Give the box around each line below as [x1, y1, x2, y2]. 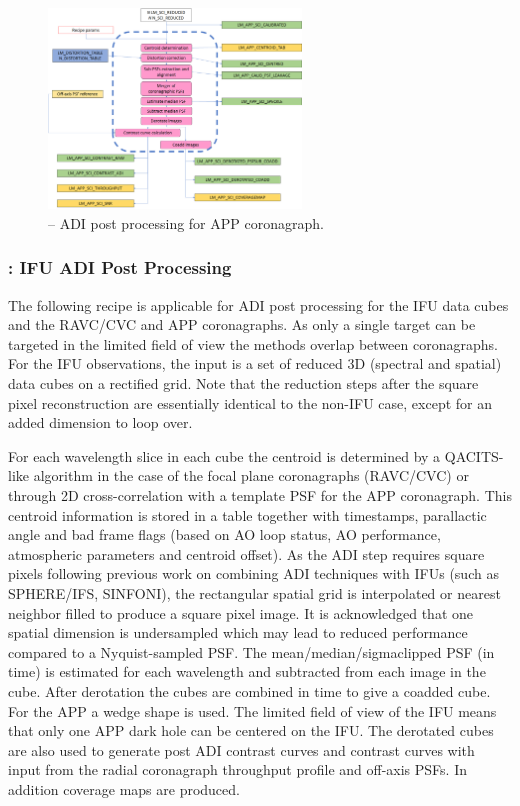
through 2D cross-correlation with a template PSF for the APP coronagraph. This [8, 484, 512, 505]
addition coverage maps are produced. [8, 778, 240, 799]
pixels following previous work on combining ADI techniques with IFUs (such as [8, 563, 499, 584]
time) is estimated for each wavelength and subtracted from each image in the [8, 661, 486, 682]
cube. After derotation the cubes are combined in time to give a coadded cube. [8, 680, 491, 701]
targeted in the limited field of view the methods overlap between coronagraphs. [8, 333, 498, 354]
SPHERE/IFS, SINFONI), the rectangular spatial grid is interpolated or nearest [8, 582, 501, 603]
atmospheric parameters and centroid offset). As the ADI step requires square [8, 543, 485, 564]
